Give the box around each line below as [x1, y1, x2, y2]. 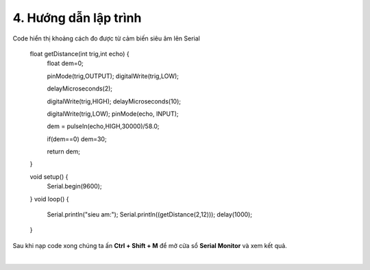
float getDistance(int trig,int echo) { [29, 49, 129, 58]
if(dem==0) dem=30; [47, 134, 107, 143]
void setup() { [29, 172, 69, 181]
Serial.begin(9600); [47, 182, 102, 191]
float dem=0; [47, 59, 84, 68]
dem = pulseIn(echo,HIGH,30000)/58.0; [47, 122, 160, 130]
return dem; [47, 147, 80, 156]
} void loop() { [29, 195, 69, 203]
